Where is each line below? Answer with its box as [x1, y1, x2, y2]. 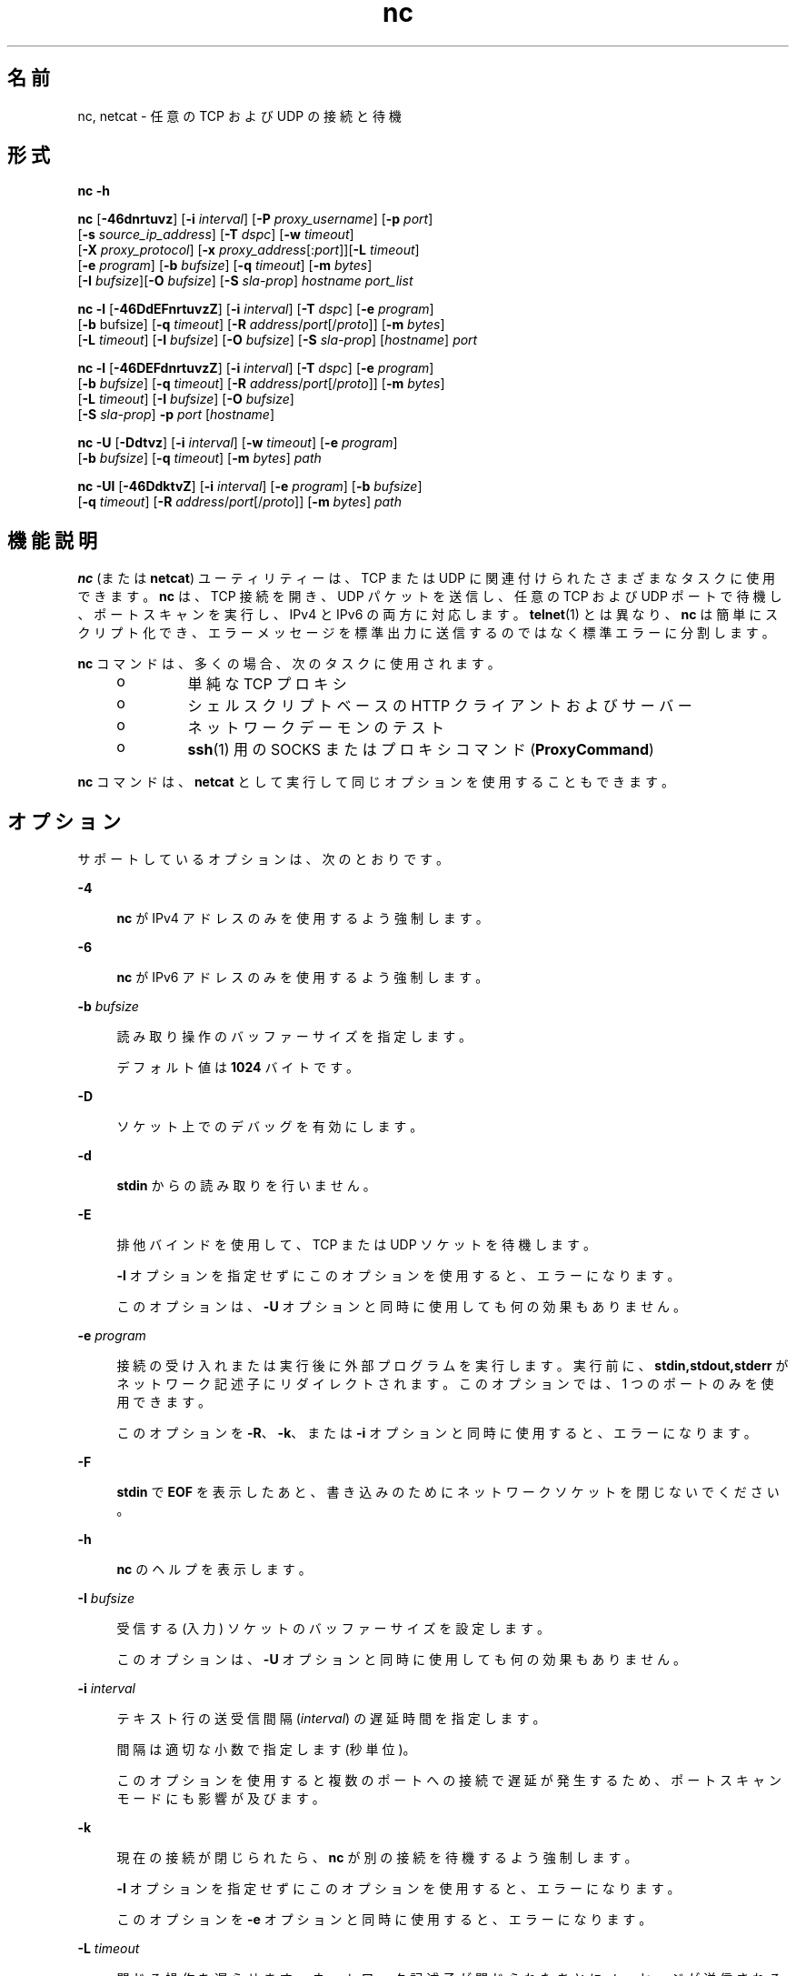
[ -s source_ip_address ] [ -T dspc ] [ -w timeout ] [77, 226, 354, 243]
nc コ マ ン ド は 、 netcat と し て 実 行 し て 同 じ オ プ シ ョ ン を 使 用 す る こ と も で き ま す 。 [77, 774, 674, 790]
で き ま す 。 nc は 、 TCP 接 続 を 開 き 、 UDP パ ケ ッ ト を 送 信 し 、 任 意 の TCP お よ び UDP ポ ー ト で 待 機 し [77, 588, 782, 605]
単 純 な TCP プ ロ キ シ [187, 675, 347, 694]
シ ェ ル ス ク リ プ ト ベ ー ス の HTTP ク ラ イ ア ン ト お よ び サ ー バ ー [187, 697, 692, 716]
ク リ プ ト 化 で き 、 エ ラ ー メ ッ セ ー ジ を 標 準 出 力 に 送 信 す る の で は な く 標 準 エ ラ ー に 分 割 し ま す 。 [77, 625, 775, 641]
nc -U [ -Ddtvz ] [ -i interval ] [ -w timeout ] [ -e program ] [77, 435, 398, 451]
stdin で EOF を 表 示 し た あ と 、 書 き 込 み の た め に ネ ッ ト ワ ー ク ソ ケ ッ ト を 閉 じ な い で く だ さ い [116, 1484, 780, 1500]
